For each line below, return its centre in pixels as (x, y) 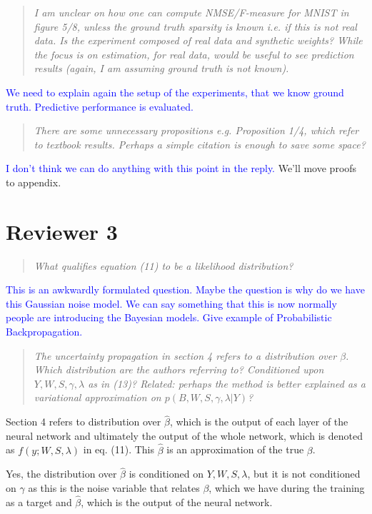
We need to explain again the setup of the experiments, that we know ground (175, 92)
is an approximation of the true (235, 449)
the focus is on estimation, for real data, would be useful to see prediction (194, 54)
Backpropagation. (44, 332)
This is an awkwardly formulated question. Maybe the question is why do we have (185, 289)
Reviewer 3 (62, 231)
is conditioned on (166, 474)
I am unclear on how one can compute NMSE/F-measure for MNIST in (191, 12)
